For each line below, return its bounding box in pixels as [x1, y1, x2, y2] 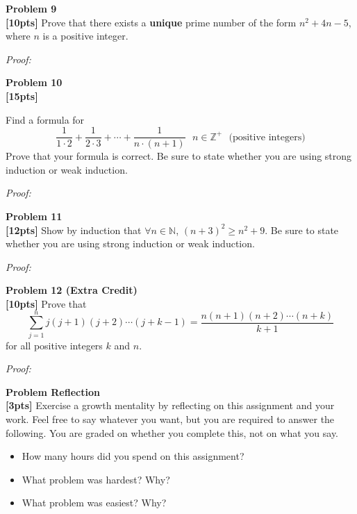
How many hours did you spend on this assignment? [22, 449, 244, 463]
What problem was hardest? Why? [22, 472, 170, 486]
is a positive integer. [42, 28, 128, 43]
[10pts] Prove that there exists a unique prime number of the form [6, 15, 297, 29]
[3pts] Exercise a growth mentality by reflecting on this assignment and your [6, 398, 335, 413]
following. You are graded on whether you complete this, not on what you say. [6, 425, 339, 440]
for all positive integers [6, 338, 103, 352]
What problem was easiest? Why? [22, 495, 167, 510]
